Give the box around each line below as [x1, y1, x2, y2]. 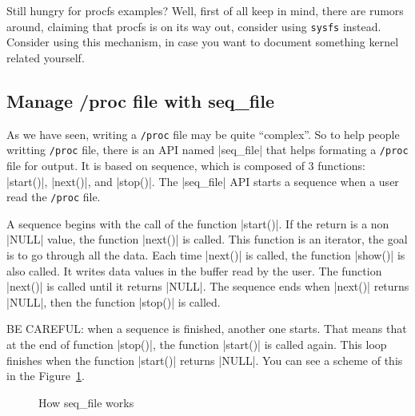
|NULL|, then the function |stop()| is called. [6, 293, 221, 310]
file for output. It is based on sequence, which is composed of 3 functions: [6, 156, 365, 173]
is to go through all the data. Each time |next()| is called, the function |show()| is [6, 246, 405, 263]
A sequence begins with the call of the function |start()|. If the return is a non [6, 215, 389, 232]
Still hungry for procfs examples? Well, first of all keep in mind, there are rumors [6, 2, 404, 18]
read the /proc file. [6, 188, 101, 205]
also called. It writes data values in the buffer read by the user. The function [6, 262, 382, 279]
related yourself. [6, 49, 85, 65]
